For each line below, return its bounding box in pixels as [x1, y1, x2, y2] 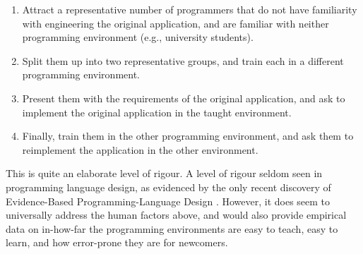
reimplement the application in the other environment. [22, 142, 258, 157]
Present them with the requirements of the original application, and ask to [22, 90, 345, 105]
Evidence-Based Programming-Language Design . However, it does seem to [6, 193, 331, 208]
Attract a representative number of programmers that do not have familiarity [22, 2, 357, 16]
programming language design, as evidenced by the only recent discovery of [6, 179, 331, 194]
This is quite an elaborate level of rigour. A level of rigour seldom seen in [6, 166, 323, 181]
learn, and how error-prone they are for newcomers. [6, 235, 228, 250]
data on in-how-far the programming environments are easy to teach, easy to [6, 221, 338, 236]
